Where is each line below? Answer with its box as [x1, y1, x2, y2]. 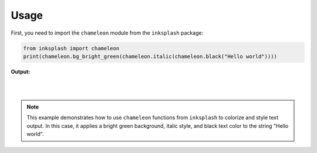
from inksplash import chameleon [23, 45, 120, 52]
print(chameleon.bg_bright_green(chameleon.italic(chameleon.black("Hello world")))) [23, 53, 277, 60]
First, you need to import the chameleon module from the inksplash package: [11, 29, 204, 36]
